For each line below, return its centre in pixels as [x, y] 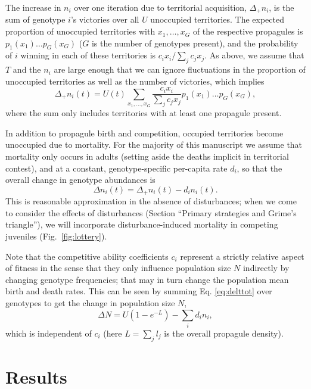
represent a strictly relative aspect [242, 256]
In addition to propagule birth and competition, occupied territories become [144, 133]
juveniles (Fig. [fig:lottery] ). [56, 236]
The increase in [33, 7]
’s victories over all [105, 19]
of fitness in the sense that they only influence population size [118, 268]
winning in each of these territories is [88, 55]
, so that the [259, 168]
